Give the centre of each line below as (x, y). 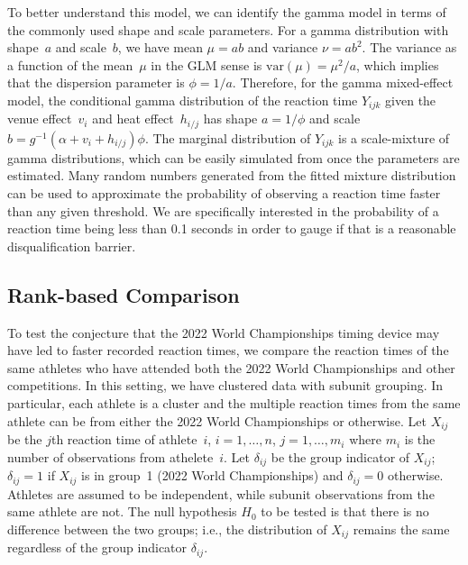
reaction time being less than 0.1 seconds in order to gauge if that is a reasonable (232, 228)
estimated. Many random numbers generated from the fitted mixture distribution (232, 175)
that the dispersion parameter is (96, 82)
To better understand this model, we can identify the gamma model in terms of (227, 12)
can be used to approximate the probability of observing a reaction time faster (224, 193)
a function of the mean (70, 64)
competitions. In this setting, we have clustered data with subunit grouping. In (225, 385)
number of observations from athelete (110, 456)
